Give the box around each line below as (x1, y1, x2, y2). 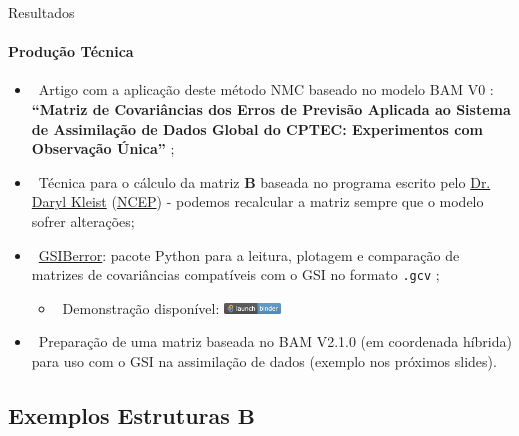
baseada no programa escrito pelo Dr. (260, 171, 491, 192)
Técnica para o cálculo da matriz (38, 171, 240, 192)
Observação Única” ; (31, 138, 175, 159)
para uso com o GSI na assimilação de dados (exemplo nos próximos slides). (31, 350, 497, 371)
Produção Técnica (8, 41, 134, 62)
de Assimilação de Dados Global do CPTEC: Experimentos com (31, 118, 483, 139)
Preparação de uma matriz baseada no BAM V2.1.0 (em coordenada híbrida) (38, 331, 512, 352)
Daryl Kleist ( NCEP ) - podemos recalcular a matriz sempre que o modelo (31, 191, 484, 212)
